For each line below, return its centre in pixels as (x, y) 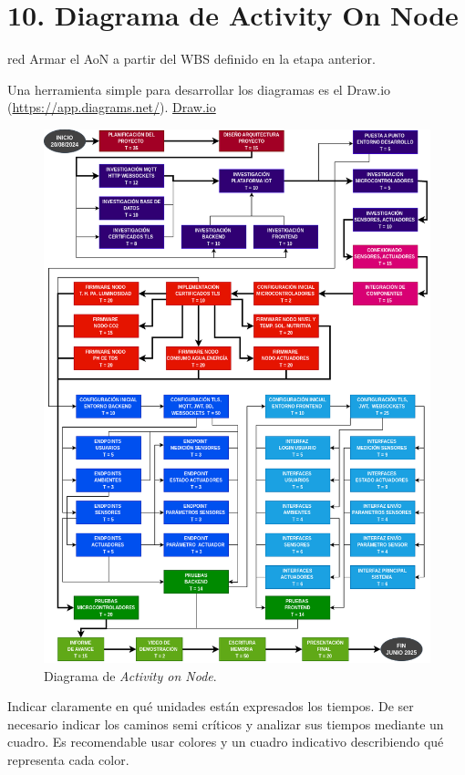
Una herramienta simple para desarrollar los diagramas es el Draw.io (199, 89)
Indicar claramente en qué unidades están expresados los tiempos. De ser (211, 706)
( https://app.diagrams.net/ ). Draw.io (112, 107)
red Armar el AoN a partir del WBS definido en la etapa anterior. (191, 59)
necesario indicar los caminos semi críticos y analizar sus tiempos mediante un (226, 723)
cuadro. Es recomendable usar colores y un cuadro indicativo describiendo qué (226, 742)
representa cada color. (68, 760)
